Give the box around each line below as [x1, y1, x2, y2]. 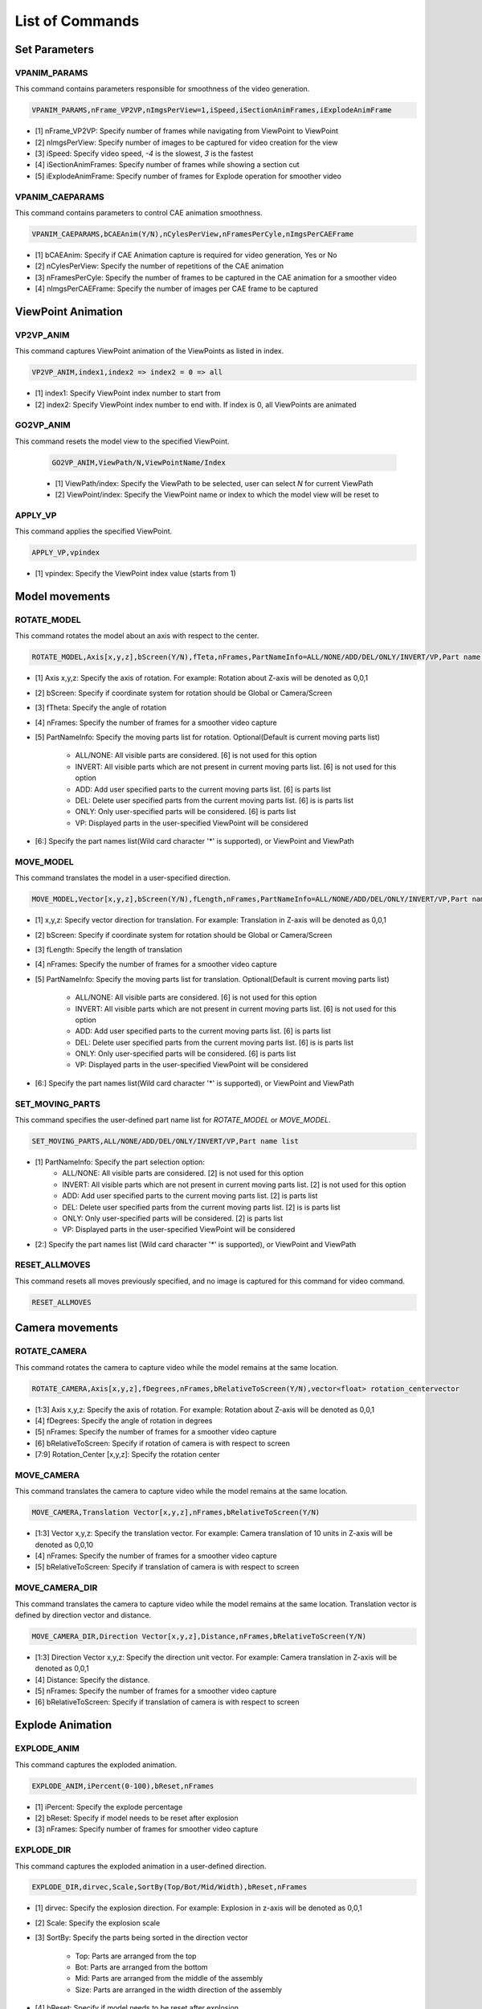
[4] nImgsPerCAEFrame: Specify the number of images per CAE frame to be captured [35, 284, 319, 293]
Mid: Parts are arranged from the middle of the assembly [75, 1974, 263, 1983]
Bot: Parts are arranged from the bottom [75, 1962, 208, 1972]
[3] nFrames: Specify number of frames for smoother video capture [35, 1824, 259, 1834]
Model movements [14, 590, 111, 604]
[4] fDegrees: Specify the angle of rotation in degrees [35, 1415, 213, 1426]
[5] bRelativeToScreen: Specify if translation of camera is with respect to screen [35, 1562, 300, 1572]
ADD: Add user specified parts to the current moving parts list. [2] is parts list [62, 1191, 318, 1201]
